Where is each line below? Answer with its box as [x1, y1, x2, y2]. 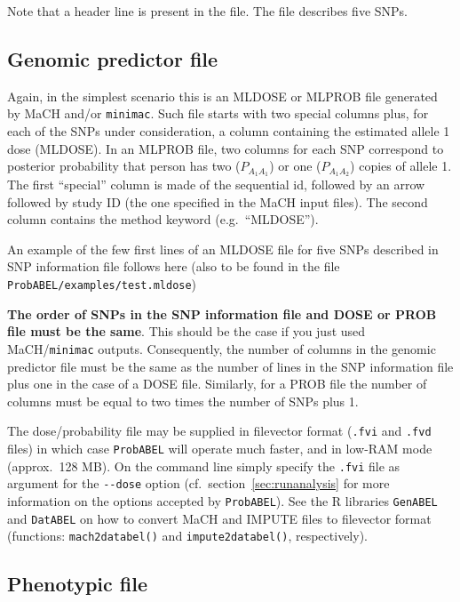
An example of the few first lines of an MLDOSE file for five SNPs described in [7, 239, 439, 258]
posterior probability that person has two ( [7, 157, 241, 175]
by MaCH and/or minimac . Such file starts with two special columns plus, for [7, 104, 429, 123]
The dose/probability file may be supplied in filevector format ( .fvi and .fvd [7, 421, 432, 440]
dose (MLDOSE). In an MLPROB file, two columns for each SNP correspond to [7, 139, 444, 157]
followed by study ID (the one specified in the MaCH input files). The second [7, 192, 428, 211]
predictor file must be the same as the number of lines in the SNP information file [7, 357, 454, 375]
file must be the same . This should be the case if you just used [7, 322, 366, 341]
